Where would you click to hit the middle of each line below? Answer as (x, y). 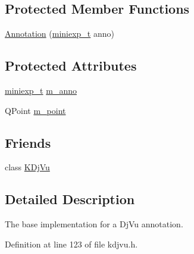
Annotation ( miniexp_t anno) (60, 34)
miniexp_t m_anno (41, 90)
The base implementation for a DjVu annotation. (94, 224)
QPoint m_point (35, 110)
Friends (28, 142)
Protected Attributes (71, 66)
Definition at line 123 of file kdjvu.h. (71, 244)
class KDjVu (27, 167)
